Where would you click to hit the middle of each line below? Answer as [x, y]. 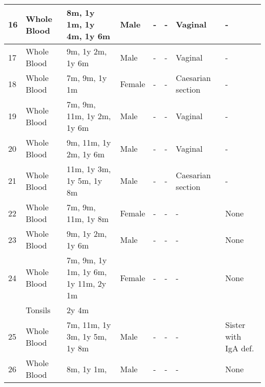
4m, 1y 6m [88, 36]
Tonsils [38, 310]
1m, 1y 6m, [87, 272]
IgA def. [240, 348]
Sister [235, 325]
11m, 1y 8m [88, 219]
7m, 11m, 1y [89, 325]
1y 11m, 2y [86, 283]
